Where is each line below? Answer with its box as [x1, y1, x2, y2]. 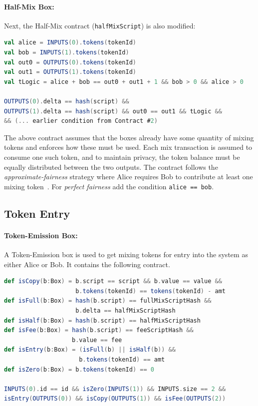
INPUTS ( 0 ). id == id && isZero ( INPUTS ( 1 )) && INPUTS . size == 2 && [4, 385, 226, 393]
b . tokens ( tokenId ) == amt [79, 356, 165, 363]
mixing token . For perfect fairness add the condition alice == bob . [4, 181, 214, 191]
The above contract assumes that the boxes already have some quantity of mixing [4, 132, 254, 142]
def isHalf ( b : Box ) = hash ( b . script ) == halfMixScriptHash [4, 317, 201, 324]
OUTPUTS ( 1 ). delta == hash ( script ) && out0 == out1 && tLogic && [4, 107, 222, 115]
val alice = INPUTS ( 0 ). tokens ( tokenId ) [4, 39, 136, 46]
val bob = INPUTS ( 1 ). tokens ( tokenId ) [4, 49, 129, 56]
